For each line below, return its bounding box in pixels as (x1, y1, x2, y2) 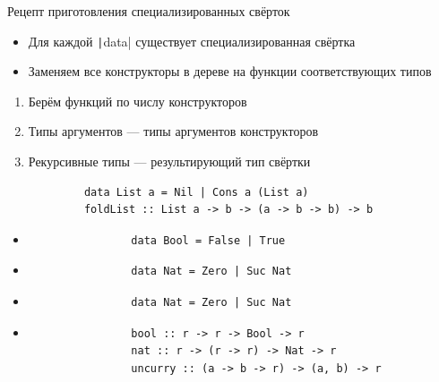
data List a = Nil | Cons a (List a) (83, 185, 309, 199)
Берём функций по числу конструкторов (28, 91, 247, 110)
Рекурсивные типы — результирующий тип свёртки (28, 152, 311, 171)
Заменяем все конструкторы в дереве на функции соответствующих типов (28, 62, 432, 81)
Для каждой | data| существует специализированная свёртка (28, 31, 356, 50)
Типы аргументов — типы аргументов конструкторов (28, 122, 319, 140)
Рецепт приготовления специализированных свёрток (7, 2, 290, 20)
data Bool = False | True (131, 233, 286, 247)
